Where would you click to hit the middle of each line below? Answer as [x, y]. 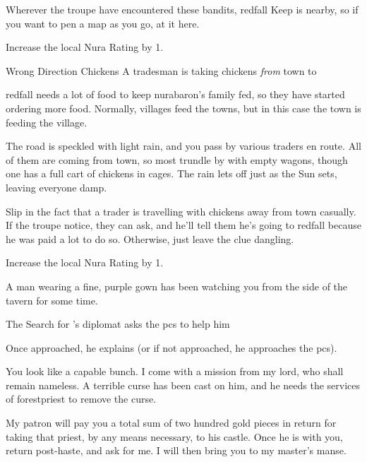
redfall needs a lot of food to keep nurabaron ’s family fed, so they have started [175, 94]
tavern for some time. [52, 300]
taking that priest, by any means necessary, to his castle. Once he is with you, [174, 436]
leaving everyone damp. [56, 187]
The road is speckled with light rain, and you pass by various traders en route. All [183, 146]
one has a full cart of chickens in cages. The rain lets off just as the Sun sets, [172, 173]
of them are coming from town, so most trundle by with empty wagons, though [177, 159]
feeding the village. [47, 122]
